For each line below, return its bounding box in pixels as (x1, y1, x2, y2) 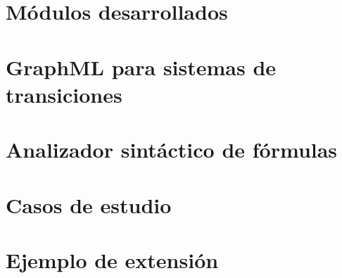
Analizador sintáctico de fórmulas (6, 135, 338, 164)
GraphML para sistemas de (6, 52, 277, 81)
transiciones (6, 80, 122, 108)
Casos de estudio (6, 190, 172, 219)
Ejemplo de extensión (6, 245, 219, 274)
